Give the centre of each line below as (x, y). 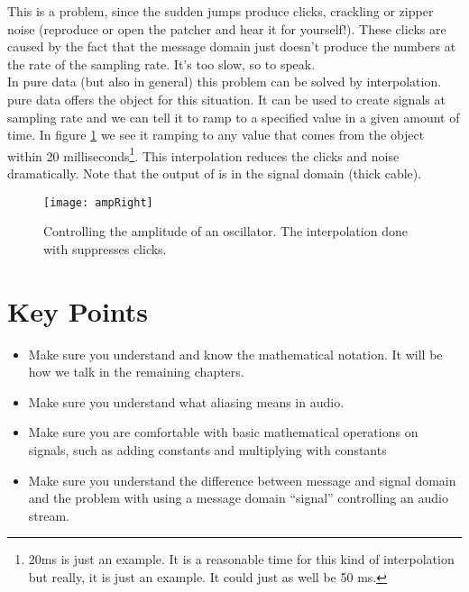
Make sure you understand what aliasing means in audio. (186, 401)
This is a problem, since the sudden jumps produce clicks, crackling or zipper (221, 11)
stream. (49, 515)
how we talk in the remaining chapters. (136, 372)
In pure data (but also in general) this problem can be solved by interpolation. (225, 82)
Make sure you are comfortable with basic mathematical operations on (223, 432)
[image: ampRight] (98, 202)
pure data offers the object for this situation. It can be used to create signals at (226, 99)
